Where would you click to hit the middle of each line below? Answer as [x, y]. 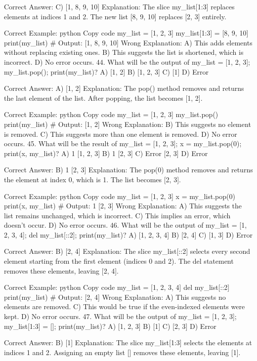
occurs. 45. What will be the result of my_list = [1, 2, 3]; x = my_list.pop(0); [123, 143]
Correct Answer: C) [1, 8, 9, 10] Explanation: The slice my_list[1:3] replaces [119, 6]
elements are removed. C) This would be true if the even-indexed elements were [125, 306]
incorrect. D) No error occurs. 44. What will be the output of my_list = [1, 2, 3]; [127, 61]
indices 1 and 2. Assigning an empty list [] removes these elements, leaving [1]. [122, 352]
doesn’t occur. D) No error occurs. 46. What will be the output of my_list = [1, [126, 225]
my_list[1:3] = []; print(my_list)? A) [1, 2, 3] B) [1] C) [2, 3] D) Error [110, 326]
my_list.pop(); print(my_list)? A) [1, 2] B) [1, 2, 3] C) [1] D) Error [106, 71]
